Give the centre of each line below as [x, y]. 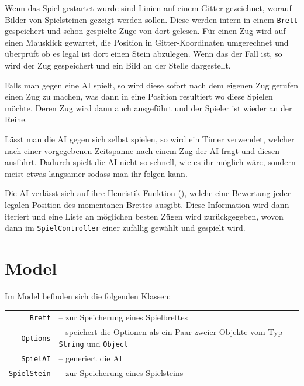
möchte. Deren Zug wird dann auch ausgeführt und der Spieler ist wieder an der [148, 107]
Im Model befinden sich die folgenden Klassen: [88, 296]
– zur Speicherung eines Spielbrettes [123, 317]
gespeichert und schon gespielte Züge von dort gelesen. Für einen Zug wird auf [145, 31]
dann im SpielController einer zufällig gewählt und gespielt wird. [125, 228]
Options [36, 338]
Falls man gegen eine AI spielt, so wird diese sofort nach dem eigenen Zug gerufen [151, 85]
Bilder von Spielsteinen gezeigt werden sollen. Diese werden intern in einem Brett [151, 19]
